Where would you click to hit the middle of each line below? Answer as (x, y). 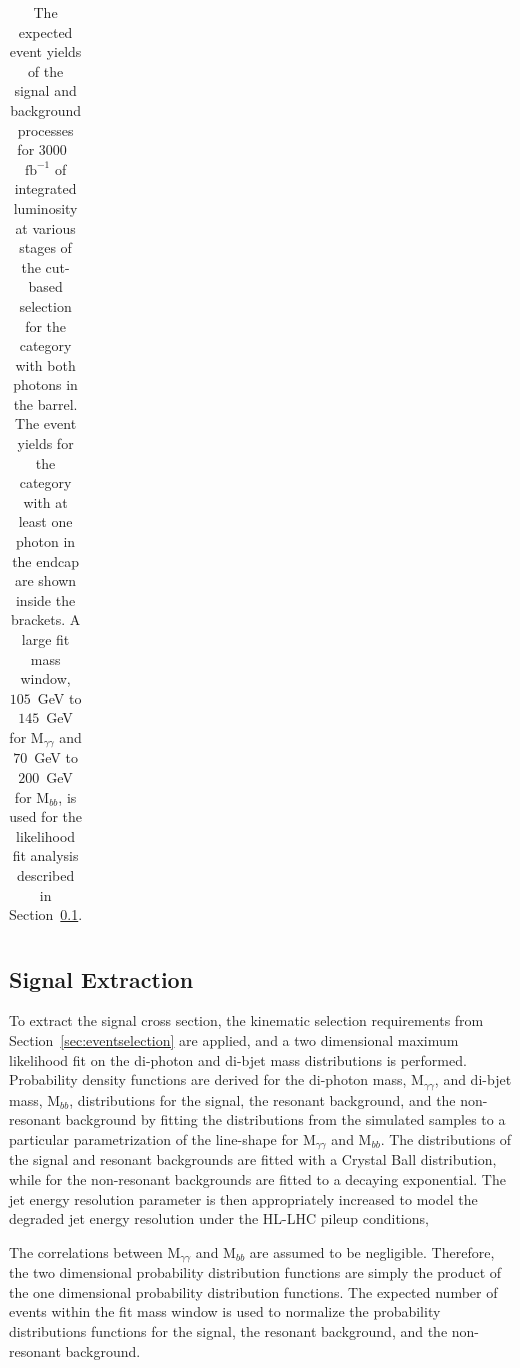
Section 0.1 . (46, 914)
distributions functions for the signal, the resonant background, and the (228, 1330)
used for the (45, 816)
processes (45, 129)
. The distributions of (446, 1138)
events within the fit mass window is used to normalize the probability (225, 1311)
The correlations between (86, 1251)
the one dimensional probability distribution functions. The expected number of (253, 1291)
